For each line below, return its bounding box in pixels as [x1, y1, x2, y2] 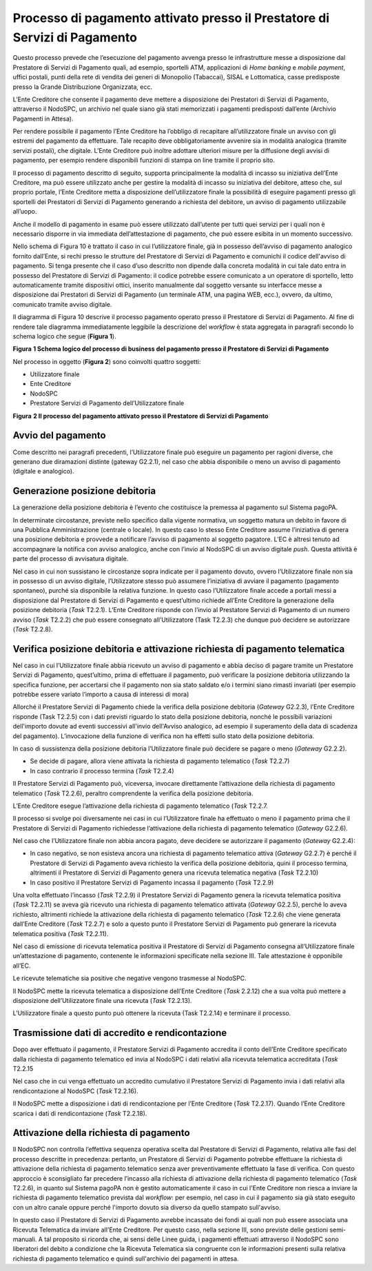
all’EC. [12, 962, 31, 970]
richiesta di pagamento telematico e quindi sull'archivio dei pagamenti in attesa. [12, 1254, 239, 1263]
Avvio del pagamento [12, 429, 106, 441]
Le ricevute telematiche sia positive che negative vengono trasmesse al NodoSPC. [12, 974, 247, 982]
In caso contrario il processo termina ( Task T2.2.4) [30, 766, 175, 775]
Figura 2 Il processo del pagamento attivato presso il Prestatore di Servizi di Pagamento [12, 411, 269, 420]
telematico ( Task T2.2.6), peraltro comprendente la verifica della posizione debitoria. [12, 789, 254, 797]
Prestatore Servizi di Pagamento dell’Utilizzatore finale [30, 399, 185, 407]
